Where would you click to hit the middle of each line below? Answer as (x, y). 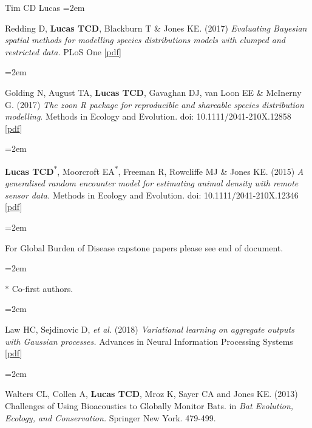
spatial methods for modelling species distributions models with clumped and (145, 40)
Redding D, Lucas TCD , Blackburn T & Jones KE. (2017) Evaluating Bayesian (156, 28)
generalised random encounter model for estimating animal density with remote (152, 183)
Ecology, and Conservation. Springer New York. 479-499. (110, 417)
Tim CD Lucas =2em (45, 7)
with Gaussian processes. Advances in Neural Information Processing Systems (149, 341)
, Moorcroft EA (86, 171)
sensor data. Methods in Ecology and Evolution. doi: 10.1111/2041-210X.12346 (152, 195)
